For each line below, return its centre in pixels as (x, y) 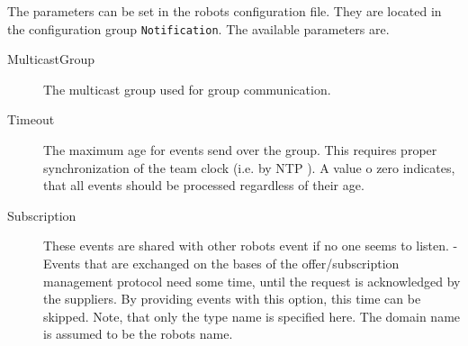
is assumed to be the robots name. (138, 334)
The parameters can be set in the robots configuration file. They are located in (225, 11)
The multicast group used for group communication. (187, 89)
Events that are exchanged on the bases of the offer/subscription (221, 263)
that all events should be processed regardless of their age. (204, 185)
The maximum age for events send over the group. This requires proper (240, 150)
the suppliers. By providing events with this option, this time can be (232, 299)
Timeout (31, 119)
